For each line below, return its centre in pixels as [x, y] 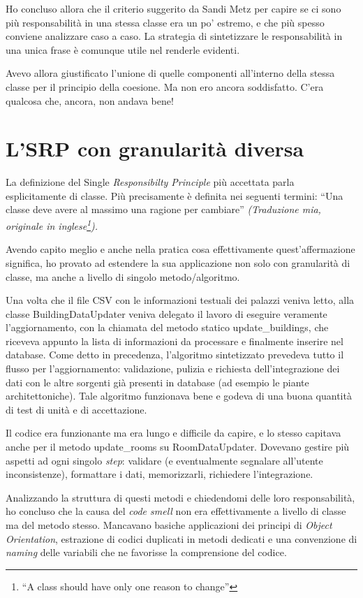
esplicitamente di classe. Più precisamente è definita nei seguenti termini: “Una [175, 195]
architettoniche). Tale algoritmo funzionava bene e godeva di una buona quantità [179, 396]
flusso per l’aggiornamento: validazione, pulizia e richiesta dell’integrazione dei [173, 369]
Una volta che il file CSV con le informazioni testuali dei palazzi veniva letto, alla [180, 300]
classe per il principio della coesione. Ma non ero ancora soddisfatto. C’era [165, 86]
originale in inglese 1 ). [52, 225]
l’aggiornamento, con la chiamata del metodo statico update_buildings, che [167, 327]
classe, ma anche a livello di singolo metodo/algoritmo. [123, 276]
